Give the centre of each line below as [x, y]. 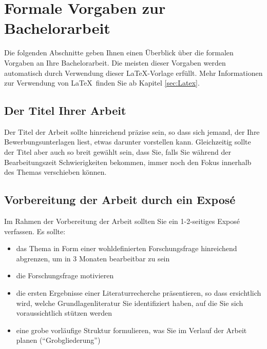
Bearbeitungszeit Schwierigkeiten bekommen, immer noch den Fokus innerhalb [128, 162]
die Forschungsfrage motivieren [65, 275]
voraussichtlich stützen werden [64, 313]
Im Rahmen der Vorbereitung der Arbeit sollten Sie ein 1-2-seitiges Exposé [122, 221]
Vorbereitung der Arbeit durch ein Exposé [120, 200]
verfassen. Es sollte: [35, 231]
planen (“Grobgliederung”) [58, 340]
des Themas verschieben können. [55, 172]
